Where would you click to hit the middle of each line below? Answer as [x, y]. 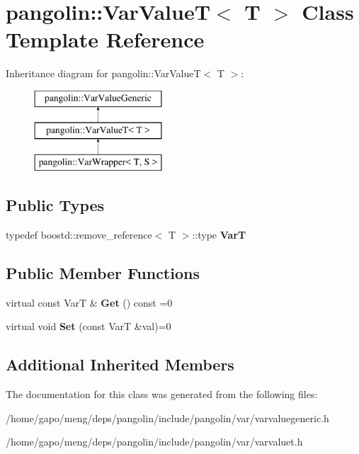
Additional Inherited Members [120, 364]
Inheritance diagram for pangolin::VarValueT [103, 73]
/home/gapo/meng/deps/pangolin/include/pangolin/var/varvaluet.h [154, 442]
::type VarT [219, 235]
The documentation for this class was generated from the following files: [162, 394]
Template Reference [105, 39]
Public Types [55, 205]
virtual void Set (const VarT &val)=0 [89, 326]
